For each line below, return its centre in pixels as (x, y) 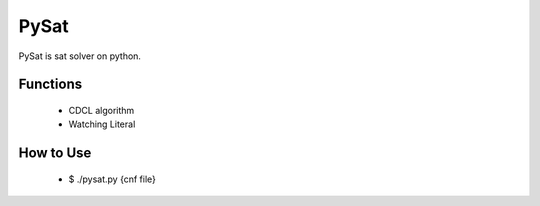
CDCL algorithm (101, 110)
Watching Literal (102, 124)
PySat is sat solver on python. (80, 56)
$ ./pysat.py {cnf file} (112, 179)
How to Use (55, 153)
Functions (50, 84)
